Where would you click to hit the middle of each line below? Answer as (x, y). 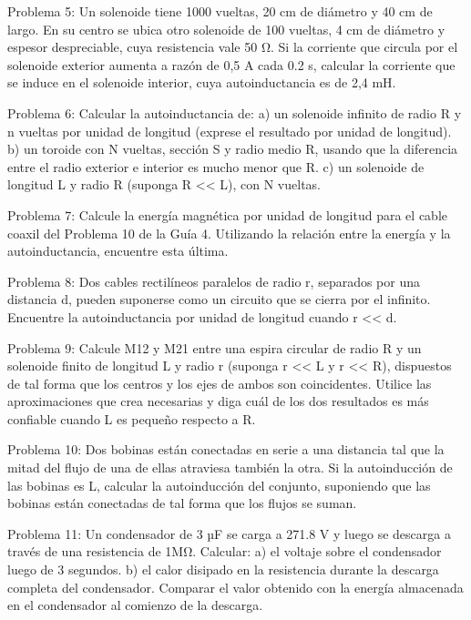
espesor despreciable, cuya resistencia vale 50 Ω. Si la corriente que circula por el (233, 47)
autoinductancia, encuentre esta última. (118, 251)
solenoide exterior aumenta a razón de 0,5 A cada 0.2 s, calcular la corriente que (231, 64)
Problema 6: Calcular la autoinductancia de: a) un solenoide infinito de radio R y (235, 112)
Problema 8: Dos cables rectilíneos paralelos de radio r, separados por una (214, 281)
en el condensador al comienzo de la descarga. (135, 605)
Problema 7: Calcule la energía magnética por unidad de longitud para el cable (227, 214)
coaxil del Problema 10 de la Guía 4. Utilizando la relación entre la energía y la (229, 233)
